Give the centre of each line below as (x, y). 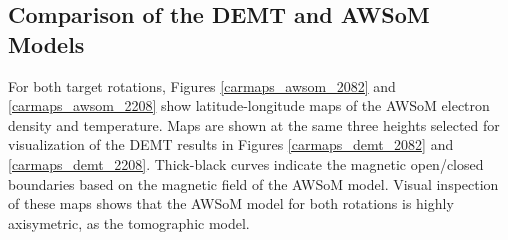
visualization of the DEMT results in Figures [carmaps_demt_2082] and (231, 144)
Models (46, 43)
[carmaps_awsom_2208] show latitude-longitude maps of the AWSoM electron (249, 105)
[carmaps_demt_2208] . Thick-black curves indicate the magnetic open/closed (246, 163)
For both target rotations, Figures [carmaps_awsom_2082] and (202, 85)
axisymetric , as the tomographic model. (129, 222)
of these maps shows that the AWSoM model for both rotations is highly (231, 203)
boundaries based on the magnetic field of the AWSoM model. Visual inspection (253, 183)
